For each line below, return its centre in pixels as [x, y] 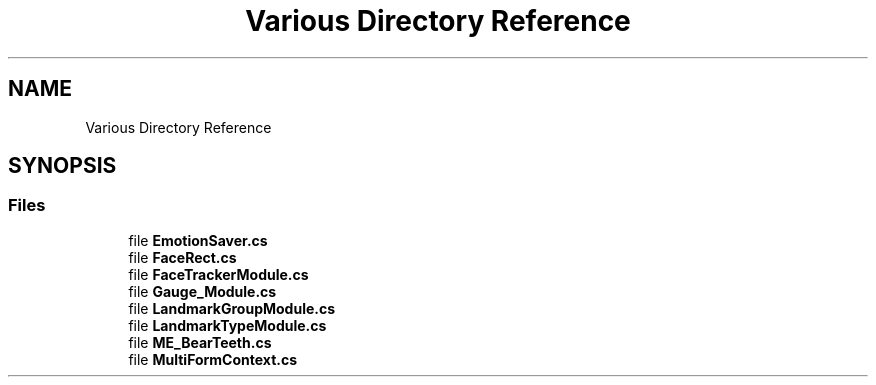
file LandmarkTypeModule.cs [227, 325]
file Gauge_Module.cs [202, 291]
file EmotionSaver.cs [198, 240]
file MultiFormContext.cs [213, 359]
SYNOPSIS [62, 166]
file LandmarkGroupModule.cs [232, 308]
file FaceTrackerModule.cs [218, 274]
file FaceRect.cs [182, 257]
